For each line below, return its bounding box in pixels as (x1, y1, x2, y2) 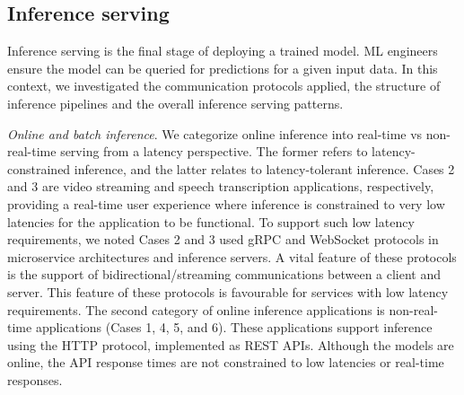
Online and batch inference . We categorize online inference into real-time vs (7, 124, 423, 143)
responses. (7, 370, 63, 389)
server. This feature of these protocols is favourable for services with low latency (7, 282, 449, 301)
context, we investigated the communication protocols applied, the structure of (7, 76, 441, 95)
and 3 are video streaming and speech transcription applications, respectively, (7, 177, 434, 196)
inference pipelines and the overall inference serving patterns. (7, 93, 344, 112)
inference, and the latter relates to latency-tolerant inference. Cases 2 (74, 159, 455, 178)
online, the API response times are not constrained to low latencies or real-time (7, 353, 444, 372)
